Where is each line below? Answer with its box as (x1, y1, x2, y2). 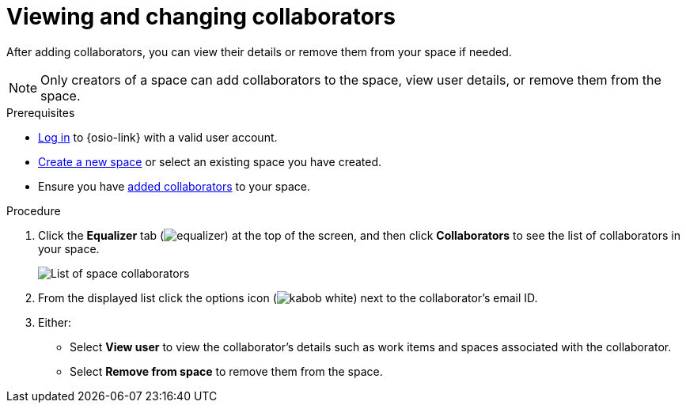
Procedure (6, 203, 61, 218)
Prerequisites (6, 105, 75, 119)
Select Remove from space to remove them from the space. (70, 364, 383, 378)
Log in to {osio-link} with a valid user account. (38, 130, 278, 144)
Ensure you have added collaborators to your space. (38, 179, 310, 193)
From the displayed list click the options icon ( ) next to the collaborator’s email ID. (38, 290, 538, 305)
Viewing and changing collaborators (6, 3, 396, 30)
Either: (38, 315, 72, 329)
